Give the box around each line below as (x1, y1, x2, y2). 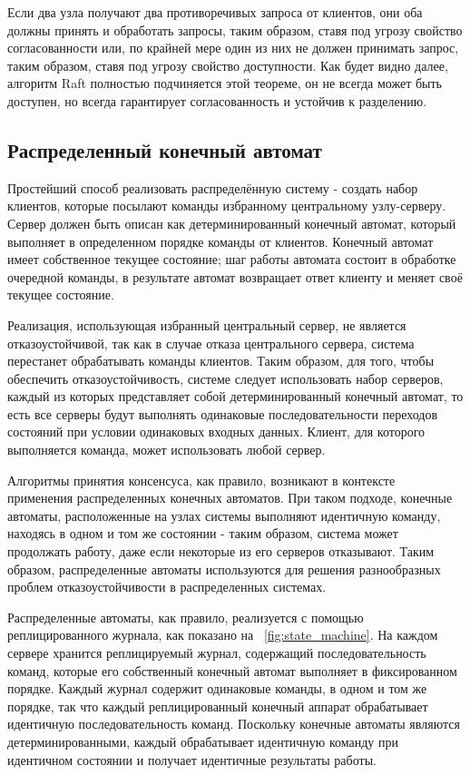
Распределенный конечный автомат (7, 135, 322, 163)
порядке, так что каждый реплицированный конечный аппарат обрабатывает (7, 696, 428, 715)
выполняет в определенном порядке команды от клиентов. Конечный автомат (7, 231, 434, 250)
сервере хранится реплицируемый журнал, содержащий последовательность (7, 643, 426, 662)
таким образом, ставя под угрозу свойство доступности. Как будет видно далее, (7, 55, 448, 74)
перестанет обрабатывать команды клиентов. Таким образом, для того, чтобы (7, 351, 435, 370)
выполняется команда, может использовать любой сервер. (7, 440, 326, 459)
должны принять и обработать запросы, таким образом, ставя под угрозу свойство (7, 20, 463, 39)
